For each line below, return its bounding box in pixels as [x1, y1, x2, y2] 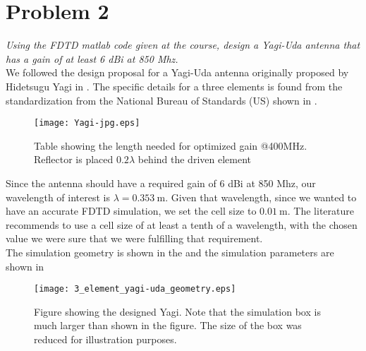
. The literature [287, 203, 354, 218]
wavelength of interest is [6, 189, 110, 204]
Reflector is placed [34, 152, 114, 167]
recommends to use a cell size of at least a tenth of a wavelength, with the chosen [6, 217, 358, 232]
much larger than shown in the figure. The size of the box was [34, 318, 302, 333]
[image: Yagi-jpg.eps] [34, 118, 140, 129]
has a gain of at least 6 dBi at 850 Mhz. [6, 51, 178, 66]
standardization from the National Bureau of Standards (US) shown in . [6, 93, 317, 107]
